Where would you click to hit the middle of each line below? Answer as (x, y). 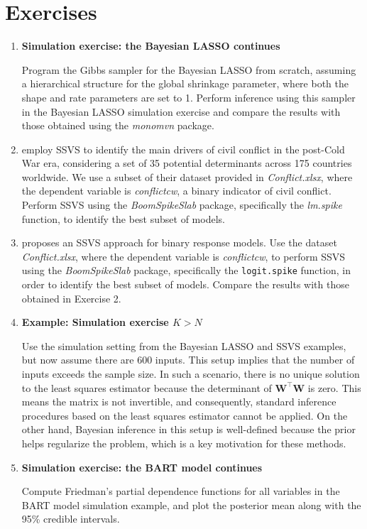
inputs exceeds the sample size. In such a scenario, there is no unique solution (191, 374)
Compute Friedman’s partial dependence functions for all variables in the (181, 491)
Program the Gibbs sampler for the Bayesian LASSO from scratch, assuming (189, 69)
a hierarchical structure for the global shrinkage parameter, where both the (185, 83)
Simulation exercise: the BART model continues (142, 467)
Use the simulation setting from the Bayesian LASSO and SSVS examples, (184, 345)
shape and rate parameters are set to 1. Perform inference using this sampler (188, 97)
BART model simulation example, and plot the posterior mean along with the (191, 505)
